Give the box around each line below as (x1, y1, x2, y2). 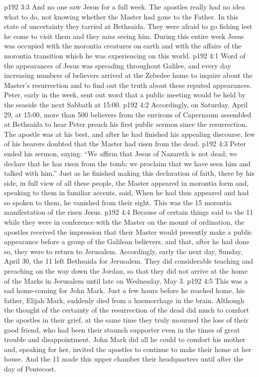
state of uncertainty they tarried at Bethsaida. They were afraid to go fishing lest (4, 21, 253, 31)
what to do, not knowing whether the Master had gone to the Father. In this (4, 11, 239, 21)
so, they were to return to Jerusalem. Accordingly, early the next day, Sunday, (4, 246, 243, 256)
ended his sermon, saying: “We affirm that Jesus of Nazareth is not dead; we (4, 148, 238, 158)
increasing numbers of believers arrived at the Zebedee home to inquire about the (4, 70, 253, 80)
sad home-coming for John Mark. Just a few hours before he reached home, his (4, 285, 245, 296)
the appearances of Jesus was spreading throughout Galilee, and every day (4, 60, 231, 70)
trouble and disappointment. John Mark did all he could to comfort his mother (4, 334, 246, 345)
